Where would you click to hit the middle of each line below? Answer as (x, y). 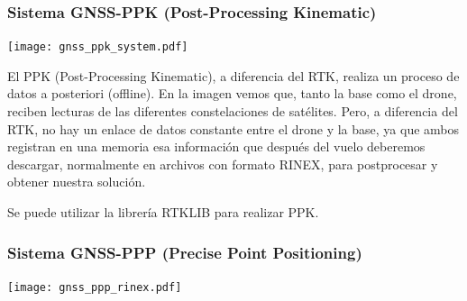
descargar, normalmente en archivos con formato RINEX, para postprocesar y (223, 164)
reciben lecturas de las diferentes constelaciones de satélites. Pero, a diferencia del (233, 111)
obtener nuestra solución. (77, 182)
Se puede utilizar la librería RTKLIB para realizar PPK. (163, 212)
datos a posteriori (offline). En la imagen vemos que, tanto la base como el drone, (232, 93)
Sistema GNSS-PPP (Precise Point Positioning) (185, 252)
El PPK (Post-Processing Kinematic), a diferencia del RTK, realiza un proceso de (233, 75)
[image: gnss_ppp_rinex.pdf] (95, 287)
